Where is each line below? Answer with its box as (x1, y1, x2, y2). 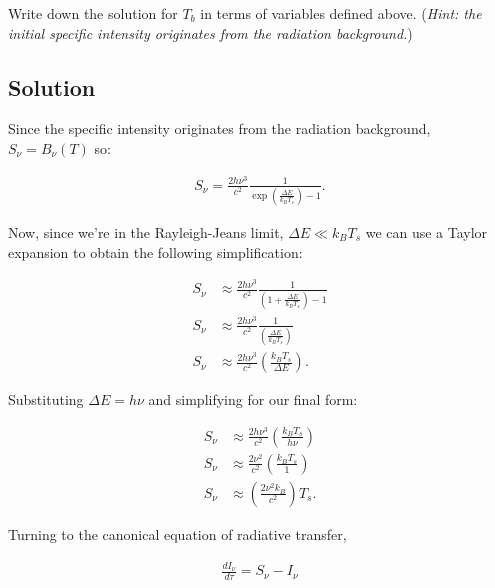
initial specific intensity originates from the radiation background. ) (8, 22, 413, 43)
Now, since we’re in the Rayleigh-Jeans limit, (8, 221, 284, 242)
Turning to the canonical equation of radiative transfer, (8, 523, 347, 544)
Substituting (8, 389, 84, 410)
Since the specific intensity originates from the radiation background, (8, 118, 431, 139)
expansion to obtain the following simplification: (8, 241, 303, 262)
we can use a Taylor (365, 221, 488, 242)
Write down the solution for (8, 3, 178, 23)
